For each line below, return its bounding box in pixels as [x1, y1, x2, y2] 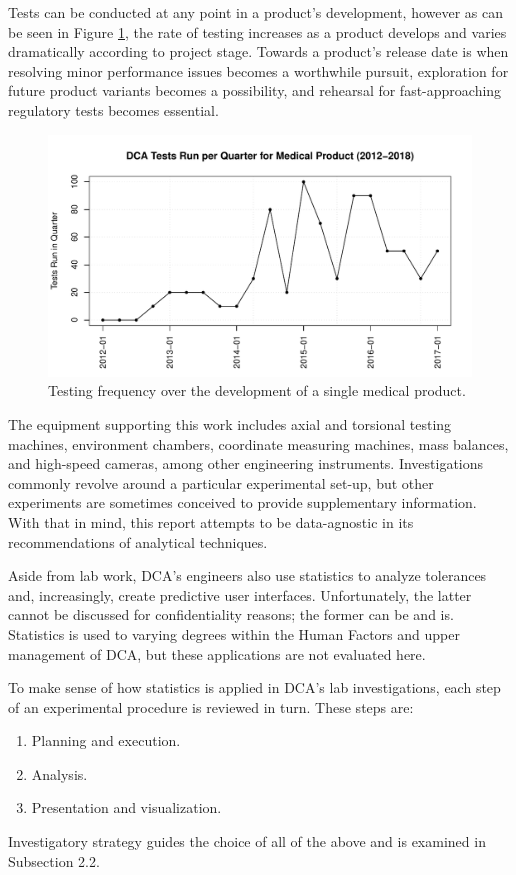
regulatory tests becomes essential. [8, 99, 219, 120]
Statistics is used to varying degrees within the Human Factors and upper [8, 623, 460, 644]
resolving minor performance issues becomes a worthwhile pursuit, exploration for [8, 60, 509, 81]
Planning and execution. [31, 730, 181, 751]
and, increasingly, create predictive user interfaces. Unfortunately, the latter [8, 584, 472, 605]
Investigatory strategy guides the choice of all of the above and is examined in [8, 831, 486, 852]
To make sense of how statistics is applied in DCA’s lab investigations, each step [8, 677, 501, 698]
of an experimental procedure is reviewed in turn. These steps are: [8, 696, 414, 717]
